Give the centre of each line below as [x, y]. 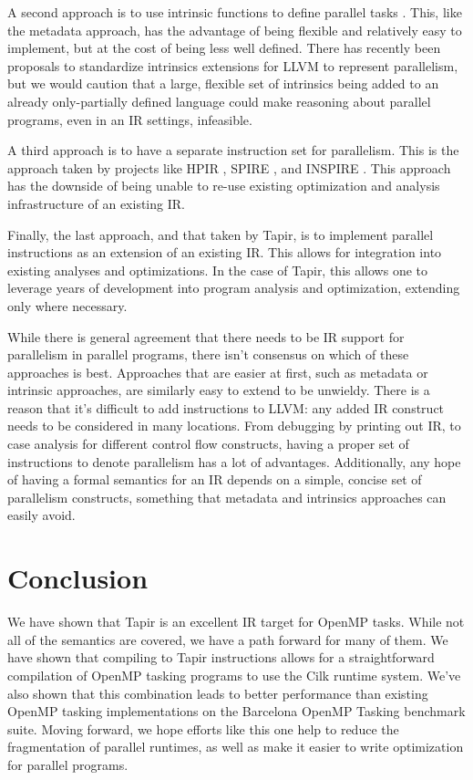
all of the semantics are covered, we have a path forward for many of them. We [228, 639]
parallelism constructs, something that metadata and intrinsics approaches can [227, 497]
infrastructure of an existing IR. [96, 203]
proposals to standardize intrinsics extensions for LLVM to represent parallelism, [233, 65]
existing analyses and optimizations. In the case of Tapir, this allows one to [218, 270]
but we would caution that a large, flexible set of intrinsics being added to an [223, 83]
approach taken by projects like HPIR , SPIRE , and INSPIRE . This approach [229, 167]
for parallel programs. [68, 764]
